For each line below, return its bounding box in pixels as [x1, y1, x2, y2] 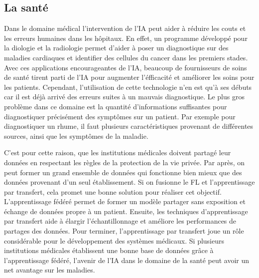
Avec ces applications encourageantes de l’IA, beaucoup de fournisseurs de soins [4, 62, 247, 72]
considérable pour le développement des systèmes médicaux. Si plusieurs [4, 235, 225, 246]
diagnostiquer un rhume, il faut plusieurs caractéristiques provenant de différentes [4, 121, 254, 131]
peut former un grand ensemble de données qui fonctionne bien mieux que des [4, 167, 242, 177]
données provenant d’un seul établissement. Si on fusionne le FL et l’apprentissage [4, 177, 255, 187]
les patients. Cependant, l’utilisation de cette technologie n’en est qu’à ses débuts [4, 81, 252, 92]
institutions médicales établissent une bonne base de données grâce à [4, 245, 214, 256]
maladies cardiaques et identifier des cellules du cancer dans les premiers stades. [4, 52, 248, 62]
